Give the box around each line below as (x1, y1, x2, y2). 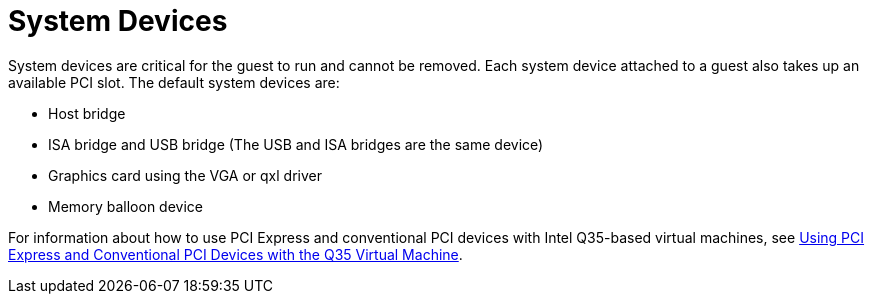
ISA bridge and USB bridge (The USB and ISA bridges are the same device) (48, 135, 544, 153)
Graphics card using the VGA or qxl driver (48, 166, 322, 184)
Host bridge (48, 104, 126, 122)
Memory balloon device (48, 197, 203, 215)
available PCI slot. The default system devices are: (8, 73, 340, 91)
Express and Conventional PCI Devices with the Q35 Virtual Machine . (8, 245, 463, 263)
